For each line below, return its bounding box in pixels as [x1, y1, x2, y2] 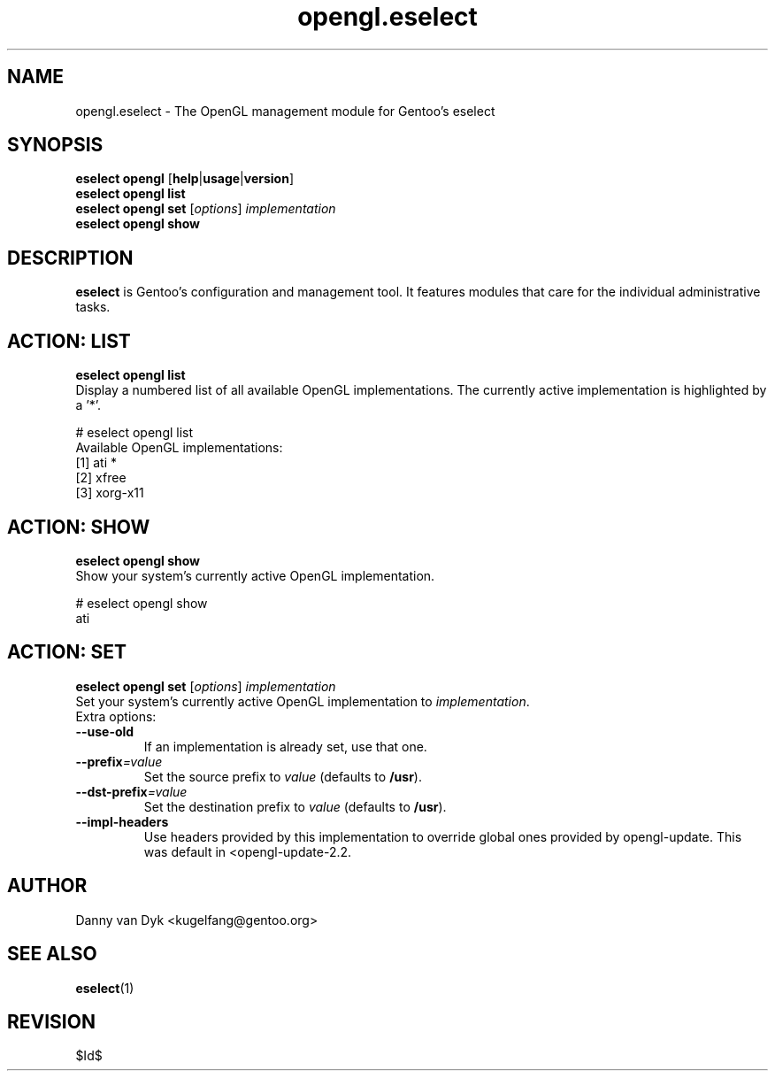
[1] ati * [75, 455, 118, 471]
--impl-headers [75, 813, 169, 829]
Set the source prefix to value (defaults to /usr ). [143, 768, 422, 784]
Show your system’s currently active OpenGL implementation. [75, 567, 435, 583]
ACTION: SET [7, 641, 127, 664]
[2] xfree [75, 470, 127, 486]
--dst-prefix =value [75, 783, 188, 799]
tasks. [75, 299, 111, 315]
